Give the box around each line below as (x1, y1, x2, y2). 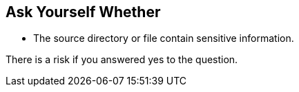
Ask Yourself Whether (6, 3, 161, 21)
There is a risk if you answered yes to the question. (6, 54, 238, 66)
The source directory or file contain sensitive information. (33, 32, 294, 45)
